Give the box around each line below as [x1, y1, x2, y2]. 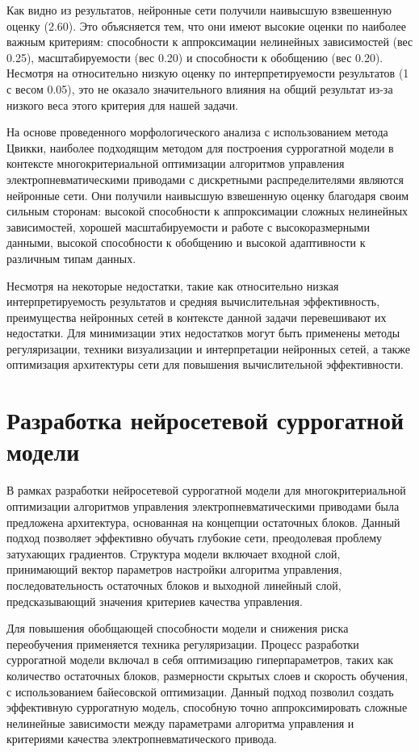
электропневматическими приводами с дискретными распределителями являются [6, 170, 404, 187]
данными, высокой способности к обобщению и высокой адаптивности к [6, 234, 366, 251]
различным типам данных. [6, 249, 136, 266]
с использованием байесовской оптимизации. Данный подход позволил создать [6, 683, 394, 700]
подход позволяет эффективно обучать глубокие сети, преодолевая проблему [6, 529, 383, 546]
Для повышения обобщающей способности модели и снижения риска [6, 620, 349, 637]
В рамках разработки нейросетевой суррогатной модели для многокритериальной [6, 482, 406, 499]
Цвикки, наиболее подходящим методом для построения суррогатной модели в [6, 139, 394, 156]
